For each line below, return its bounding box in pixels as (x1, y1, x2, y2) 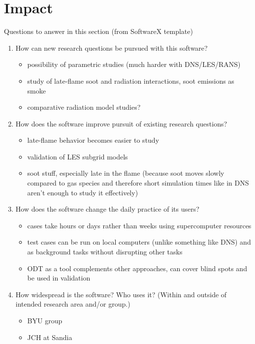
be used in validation (27, 273, 91, 283)
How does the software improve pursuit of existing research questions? (15, 118, 227, 128)
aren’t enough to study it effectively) (27, 187, 138, 197)
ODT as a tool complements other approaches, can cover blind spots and (27, 263, 247, 273)
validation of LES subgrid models (27, 151, 128, 161)
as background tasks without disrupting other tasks (27, 247, 183, 257)
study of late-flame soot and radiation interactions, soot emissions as (27, 75, 234, 86)
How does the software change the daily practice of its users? (15, 204, 199, 214)
